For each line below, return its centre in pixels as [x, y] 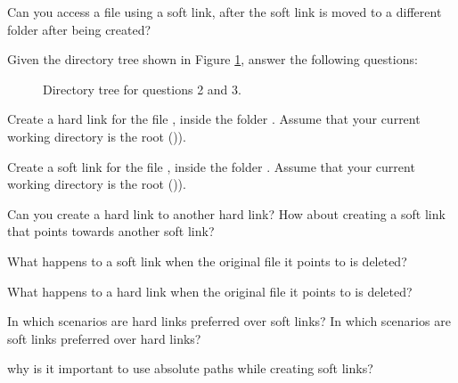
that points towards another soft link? [111, 231]
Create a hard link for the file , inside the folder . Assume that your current [214, 119]
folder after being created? [79, 29]
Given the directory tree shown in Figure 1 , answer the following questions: [213, 59]
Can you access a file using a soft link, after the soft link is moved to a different [225, 12]
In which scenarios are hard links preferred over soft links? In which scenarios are [229, 321]
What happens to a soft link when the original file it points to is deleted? [207, 261]
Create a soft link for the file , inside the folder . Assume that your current [211, 166]
